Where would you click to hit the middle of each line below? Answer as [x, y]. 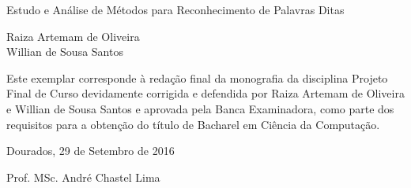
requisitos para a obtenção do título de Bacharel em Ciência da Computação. [193, 124]
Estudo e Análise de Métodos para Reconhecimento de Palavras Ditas [175, 9]
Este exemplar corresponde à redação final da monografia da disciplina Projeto [197, 77]
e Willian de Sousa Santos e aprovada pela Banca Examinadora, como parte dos [200, 108]
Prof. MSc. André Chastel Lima [83, 177]
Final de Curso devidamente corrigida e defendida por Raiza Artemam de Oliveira [205, 93]
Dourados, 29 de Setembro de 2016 [90, 151]
